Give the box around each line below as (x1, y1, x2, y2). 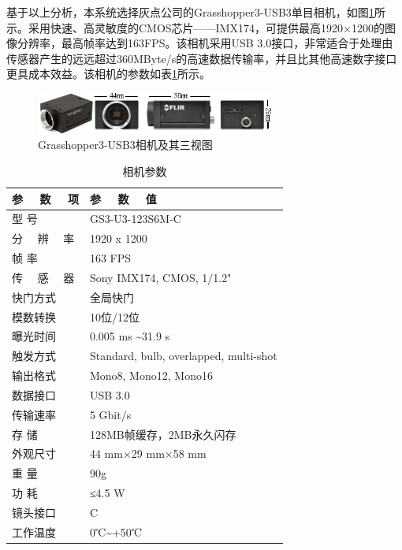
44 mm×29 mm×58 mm (89, 445, 207, 462)
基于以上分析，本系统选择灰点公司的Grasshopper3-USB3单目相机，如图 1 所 (6, 4, 385, 20)
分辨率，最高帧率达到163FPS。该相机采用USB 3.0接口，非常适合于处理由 (17, 35, 393, 51)
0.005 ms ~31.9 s (89, 328, 170, 344)
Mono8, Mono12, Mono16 (89, 367, 213, 384)
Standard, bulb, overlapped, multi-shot (89, 347, 277, 364)
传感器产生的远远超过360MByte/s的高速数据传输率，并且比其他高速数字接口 (6, 50, 397, 66)
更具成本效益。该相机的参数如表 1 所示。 (6, 65, 210, 82)
